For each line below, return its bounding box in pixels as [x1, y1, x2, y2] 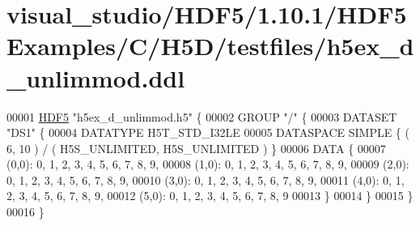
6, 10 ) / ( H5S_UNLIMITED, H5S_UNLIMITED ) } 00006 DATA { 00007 [6, 139, 386, 156]
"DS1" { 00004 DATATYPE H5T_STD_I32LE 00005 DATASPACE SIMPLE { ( [6, 124, 409, 141]
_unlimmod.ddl [6, 61, 185, 94]
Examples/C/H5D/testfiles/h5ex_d [6, 29, 414, 62]
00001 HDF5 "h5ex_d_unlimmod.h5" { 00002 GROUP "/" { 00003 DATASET [6, 108, 397, 125]
